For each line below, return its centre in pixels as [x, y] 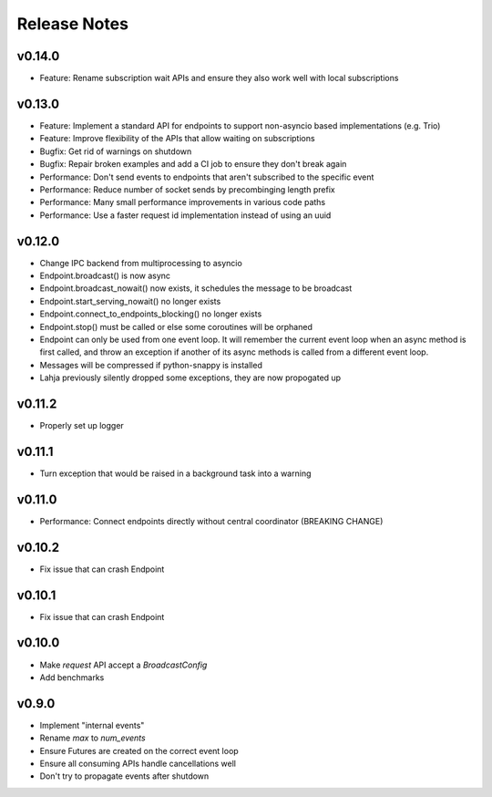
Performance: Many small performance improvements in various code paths [183, 202]
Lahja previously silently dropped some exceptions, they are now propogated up [190, 378]
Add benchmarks [72, 677]
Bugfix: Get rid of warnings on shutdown [116, 151]
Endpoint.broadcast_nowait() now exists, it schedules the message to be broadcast [196, 288]
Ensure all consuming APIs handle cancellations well [138, 764]
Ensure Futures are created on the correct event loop [139, 750]
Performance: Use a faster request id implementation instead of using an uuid [185, 215]
